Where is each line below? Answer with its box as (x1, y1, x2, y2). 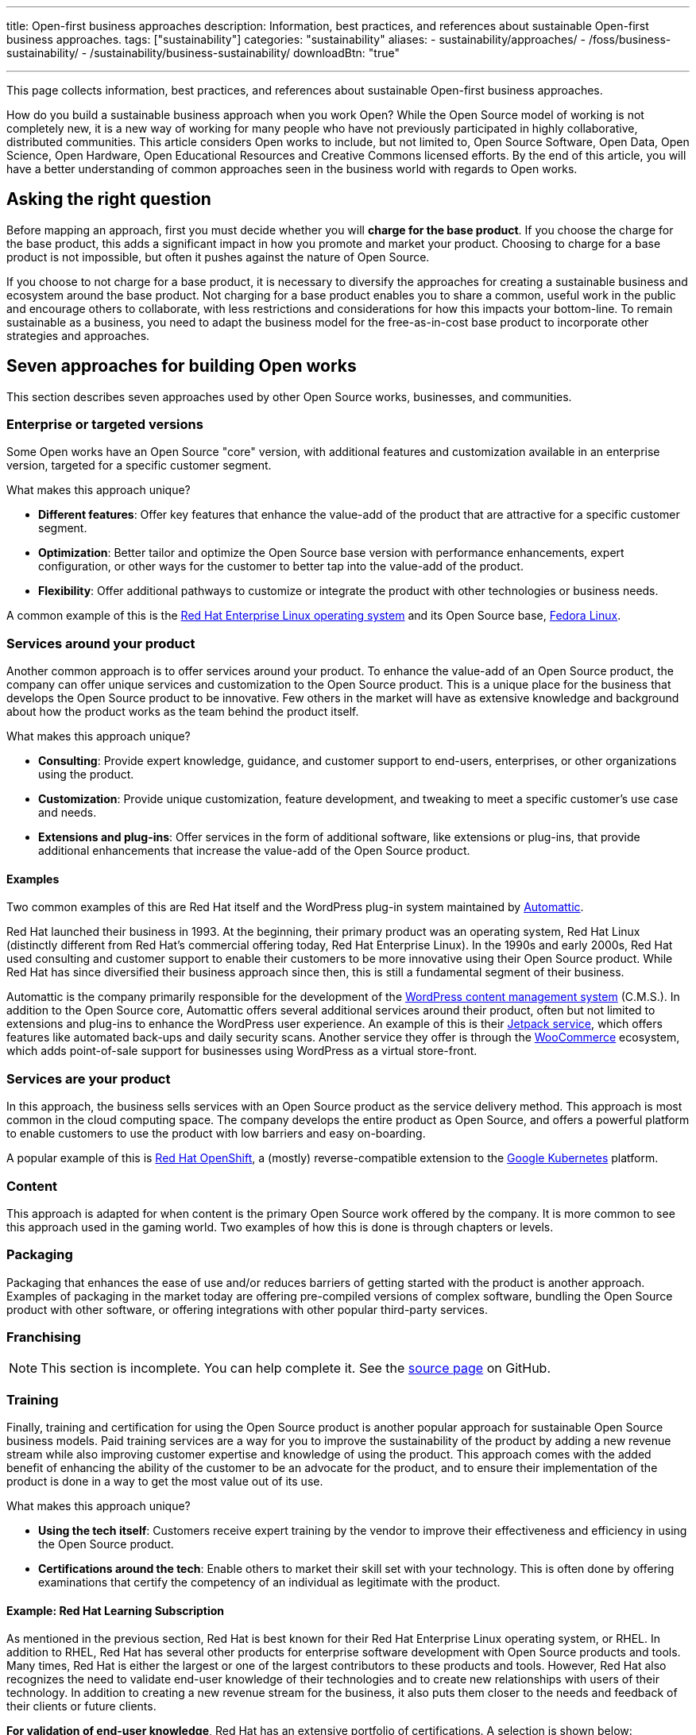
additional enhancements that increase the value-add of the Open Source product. (38, 844, 470, 858)
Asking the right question (6, 189, 211, 210)
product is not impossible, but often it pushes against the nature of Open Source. (6, 249, 430, 264)
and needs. (38, 806, 97, 820)
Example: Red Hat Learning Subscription (6, 1603, 225, 1617)
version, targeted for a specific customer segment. (6, 458, 272, 473)
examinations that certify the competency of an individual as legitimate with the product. (38, 1575, 501, 1590)
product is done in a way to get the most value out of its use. (6, 1474, 323, 1489)
